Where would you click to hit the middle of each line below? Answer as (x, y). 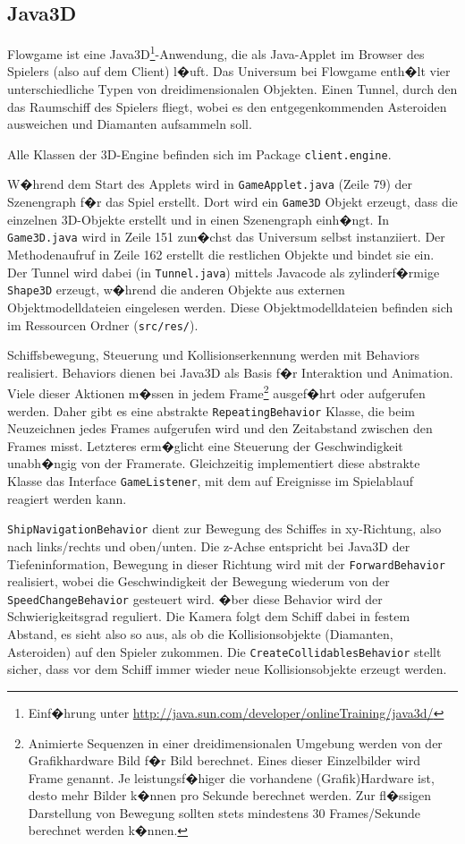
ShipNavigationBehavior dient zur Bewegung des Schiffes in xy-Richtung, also (224, 529)
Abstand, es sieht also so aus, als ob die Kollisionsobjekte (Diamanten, (200, 634)
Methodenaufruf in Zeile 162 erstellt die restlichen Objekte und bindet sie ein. (221, 255)
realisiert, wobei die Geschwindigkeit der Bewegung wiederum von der (199, 581)
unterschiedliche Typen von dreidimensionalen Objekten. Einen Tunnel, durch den (232, 89)
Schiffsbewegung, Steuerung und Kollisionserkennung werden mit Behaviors (214, 355)
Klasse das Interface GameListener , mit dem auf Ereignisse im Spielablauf (211, 481)
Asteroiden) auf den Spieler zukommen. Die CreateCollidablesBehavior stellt (224, 651)
